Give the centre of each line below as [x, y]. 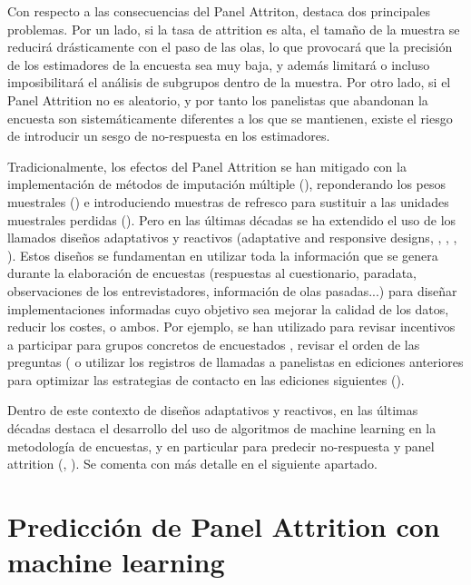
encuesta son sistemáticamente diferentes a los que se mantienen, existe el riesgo [230, 118]
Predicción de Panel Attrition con [224, 526]
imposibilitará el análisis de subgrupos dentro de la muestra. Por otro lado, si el [229, 82]
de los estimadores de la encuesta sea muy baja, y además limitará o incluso [219, 64]
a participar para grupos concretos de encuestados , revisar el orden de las [214, 344]
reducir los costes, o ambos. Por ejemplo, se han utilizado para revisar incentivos [231, 327]
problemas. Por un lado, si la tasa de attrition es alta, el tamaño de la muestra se [234, 29]
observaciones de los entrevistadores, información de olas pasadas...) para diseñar [232, 290]
